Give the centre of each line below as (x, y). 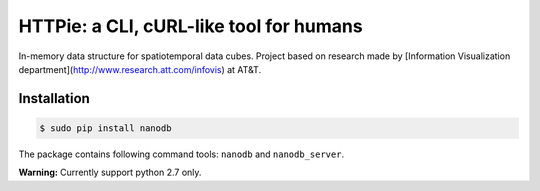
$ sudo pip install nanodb (105, 128)
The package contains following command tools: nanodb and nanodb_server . (181, 154)
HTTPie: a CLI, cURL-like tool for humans (191, 26)
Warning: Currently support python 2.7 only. (110, 172)
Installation (54, 98)
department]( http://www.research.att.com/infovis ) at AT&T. (140, 69)
